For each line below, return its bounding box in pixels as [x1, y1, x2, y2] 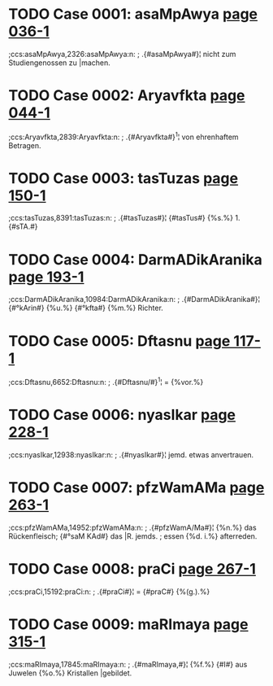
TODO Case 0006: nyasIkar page [8, 406, 236, 424]
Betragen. [8, 140, 42, 151]
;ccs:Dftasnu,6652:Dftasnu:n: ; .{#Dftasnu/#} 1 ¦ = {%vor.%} [8, 376, 204, 387]
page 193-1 [8, 268, 84, 286]
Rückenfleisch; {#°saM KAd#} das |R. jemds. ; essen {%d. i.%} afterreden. [8, 531, 258, 541]
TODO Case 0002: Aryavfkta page [8, 86, 245, 105]
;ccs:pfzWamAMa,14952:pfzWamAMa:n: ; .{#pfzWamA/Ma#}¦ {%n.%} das [8, 522, 258, 532]
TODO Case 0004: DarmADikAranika [8, 250, 262, 269]
